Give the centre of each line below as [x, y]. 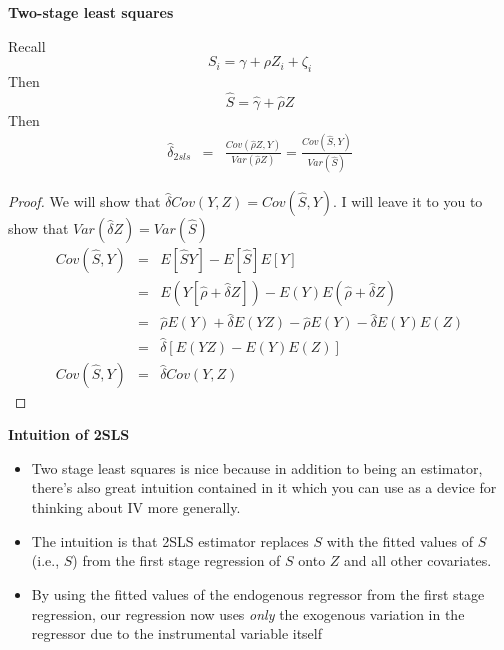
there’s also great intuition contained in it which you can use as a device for [264, 487]
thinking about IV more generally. [136, 507]
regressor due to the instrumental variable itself [177, 633]
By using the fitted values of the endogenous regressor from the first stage [258, 594]
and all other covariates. [418, 560]
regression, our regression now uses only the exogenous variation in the [248, 613]
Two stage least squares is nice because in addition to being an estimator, [257, 467]
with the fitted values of [400, 540]
